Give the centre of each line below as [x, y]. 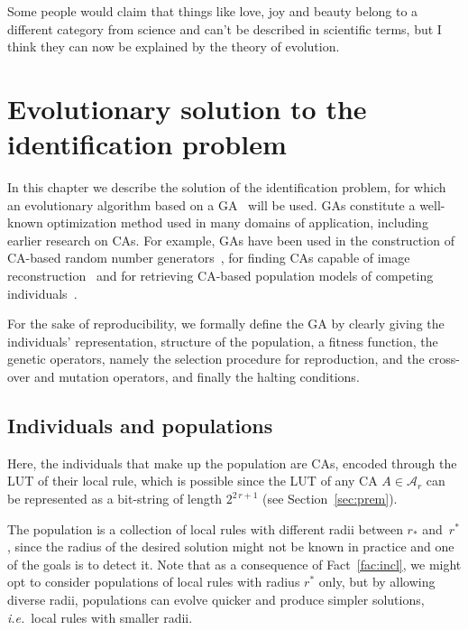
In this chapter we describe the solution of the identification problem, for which [227, 187]
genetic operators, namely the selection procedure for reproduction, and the [216, 359]
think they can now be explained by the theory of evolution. [174, 46]
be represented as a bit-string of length [115, 499]
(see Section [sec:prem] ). [330, 499]
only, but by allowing [377, 582]
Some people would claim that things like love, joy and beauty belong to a [213, 11]
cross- [444, 359]
